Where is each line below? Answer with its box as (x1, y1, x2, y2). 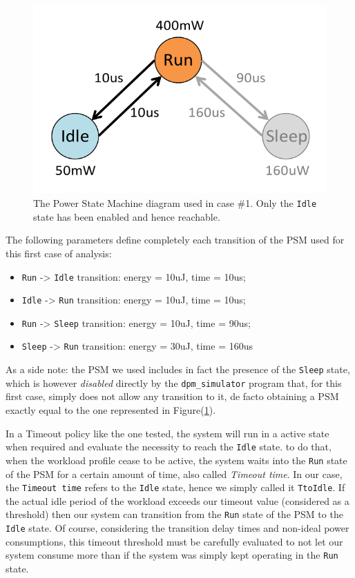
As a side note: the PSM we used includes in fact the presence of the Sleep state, (6, 362, 350, 377)
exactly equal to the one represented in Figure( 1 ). (6, 403, 216, 417)
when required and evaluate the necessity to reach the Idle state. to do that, (6, 439, 332, 454)
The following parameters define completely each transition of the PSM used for (6, 232, 345, 247)
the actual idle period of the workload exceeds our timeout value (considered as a (6, 493, 349, 508)
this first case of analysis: (6, 246, 112, 260)
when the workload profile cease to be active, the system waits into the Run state (6, 452, 347, 467)
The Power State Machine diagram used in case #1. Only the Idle (33, 196, 317, 210)
